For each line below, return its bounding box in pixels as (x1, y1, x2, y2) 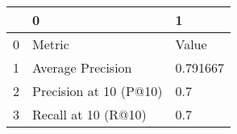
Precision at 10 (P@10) (32, 82, 163, 100)
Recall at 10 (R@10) (32, 105, 147, 124)
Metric (32, 35, 69, 53)
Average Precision (32, 58, 132, 77)
